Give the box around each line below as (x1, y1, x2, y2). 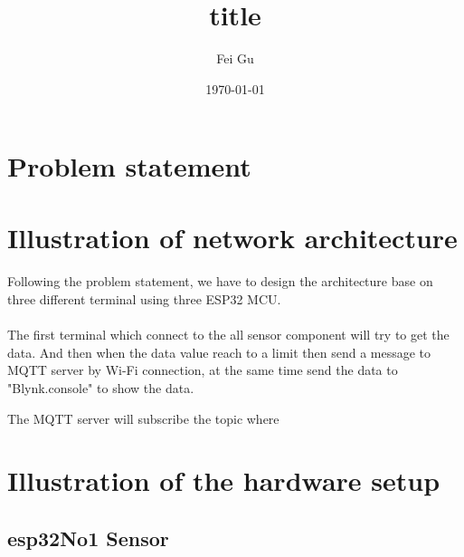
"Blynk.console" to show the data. (7, 379, 194, 398)
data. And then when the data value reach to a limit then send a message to (7, 342, 431, 361)
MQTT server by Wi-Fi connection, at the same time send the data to (7, 360, 398, 379)
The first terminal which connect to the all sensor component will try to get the (7, 325, 450, 344)
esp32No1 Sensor (7, 523, 169, 552)
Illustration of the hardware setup (7, 462, 440, 499)
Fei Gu (216, 49, 254, 68)
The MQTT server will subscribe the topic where (7, 408, 279, 427)
